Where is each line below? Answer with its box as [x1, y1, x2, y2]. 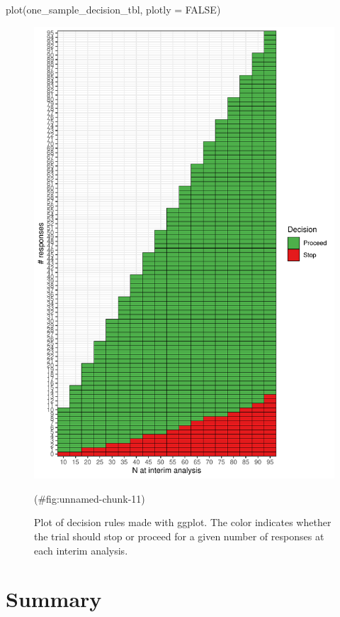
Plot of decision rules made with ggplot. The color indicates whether [34, 515, 331, 530]
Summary [6, 584, 102, 613]
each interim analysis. [34, 542, 128, 557]
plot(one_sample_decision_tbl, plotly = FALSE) [6, 2, 221, 16]
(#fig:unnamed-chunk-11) [34, 491, 145, 506]
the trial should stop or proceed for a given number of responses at [34, 528, 324, 543]
